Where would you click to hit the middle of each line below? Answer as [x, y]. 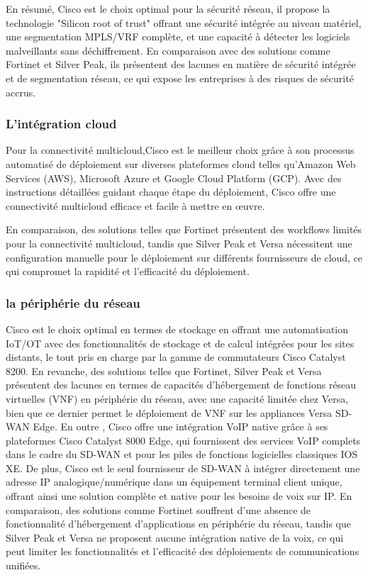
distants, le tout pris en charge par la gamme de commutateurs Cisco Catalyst [176, 357]
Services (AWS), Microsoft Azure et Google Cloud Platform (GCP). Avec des [174, 178]
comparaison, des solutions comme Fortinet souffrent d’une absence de [158, 509]
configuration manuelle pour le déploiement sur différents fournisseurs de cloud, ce [184, 257]
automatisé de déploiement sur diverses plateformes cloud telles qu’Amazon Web [181, 163]
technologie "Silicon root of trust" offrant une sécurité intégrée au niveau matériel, [184, 22]
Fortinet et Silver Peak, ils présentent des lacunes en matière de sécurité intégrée [181, 64]
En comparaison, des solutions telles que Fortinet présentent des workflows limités [184, 229]
